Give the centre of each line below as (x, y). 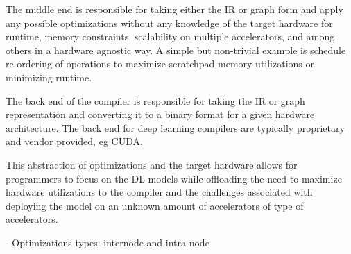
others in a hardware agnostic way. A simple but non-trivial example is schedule (176, 50)
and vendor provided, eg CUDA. (74, 141)
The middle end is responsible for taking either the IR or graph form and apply (174, 9)
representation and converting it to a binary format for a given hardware (160, 114)
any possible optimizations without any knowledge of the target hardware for (169, 23)
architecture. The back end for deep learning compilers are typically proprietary (175, 127)
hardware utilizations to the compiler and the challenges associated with (159, 192)
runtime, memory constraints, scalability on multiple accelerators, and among (170, 36)
